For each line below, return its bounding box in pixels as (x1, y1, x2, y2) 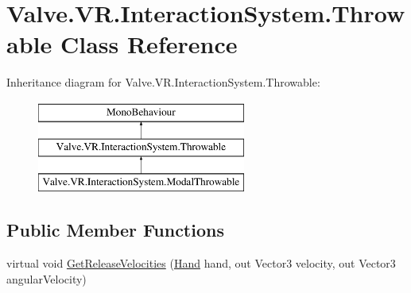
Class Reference (60, 28, 238, 60)
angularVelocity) (6, 270, 87, 287)
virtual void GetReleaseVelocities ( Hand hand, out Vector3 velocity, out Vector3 (6, 255, 396, 272)
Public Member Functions (6, 218, 224, 242)
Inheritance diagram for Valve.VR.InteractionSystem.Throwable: (6, 74, 320, 91)
